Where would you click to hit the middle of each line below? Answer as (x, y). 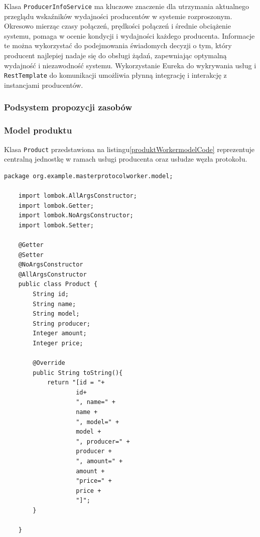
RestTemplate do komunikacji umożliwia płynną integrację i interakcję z (115, 75)
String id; (51, 294)
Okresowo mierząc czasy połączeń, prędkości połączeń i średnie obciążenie (117, 26)
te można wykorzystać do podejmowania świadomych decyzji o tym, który (118, 45)
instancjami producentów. (44, 85)
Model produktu (38, 130)
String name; (54, 304)
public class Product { (58, 284)
